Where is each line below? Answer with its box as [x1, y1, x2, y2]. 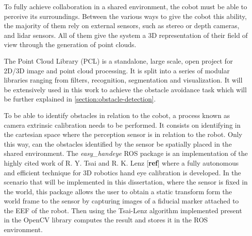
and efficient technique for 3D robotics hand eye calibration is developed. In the [4, 167, 241, 177]
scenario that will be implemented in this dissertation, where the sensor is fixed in [4, 177, 248, 187]
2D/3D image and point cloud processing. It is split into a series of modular [4, 65, 230, 75]
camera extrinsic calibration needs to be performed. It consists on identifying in [4, 119, 241, 130]
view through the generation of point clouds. [4, 39, 136, 50]
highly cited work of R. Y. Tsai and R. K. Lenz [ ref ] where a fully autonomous [4, 157, 239, 168]
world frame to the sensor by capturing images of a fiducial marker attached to [4, 196, 239, 206]
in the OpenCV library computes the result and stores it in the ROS [4, 215, 208, 225]
